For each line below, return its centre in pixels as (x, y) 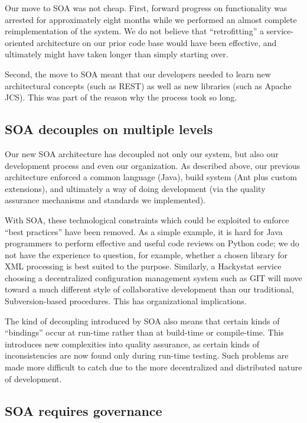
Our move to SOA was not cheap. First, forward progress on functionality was (146, 8)
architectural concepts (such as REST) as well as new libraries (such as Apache (148, 85)
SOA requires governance (84, 410)
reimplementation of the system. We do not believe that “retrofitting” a (134, 31)
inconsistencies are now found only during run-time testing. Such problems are (147, 355)
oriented (19, 42)
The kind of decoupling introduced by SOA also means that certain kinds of (142, 320)
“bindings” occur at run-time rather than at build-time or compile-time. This (144, 332)
